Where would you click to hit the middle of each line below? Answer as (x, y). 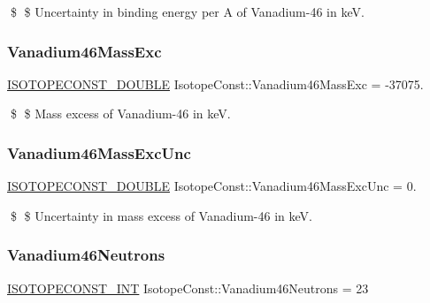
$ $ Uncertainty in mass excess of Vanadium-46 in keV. (161, 215)
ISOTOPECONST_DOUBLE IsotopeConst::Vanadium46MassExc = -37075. (215, 83)
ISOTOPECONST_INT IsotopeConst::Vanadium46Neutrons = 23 (188, 288)
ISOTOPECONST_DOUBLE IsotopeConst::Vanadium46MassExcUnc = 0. (212, 186)
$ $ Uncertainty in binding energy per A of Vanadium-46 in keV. (187, 11)
